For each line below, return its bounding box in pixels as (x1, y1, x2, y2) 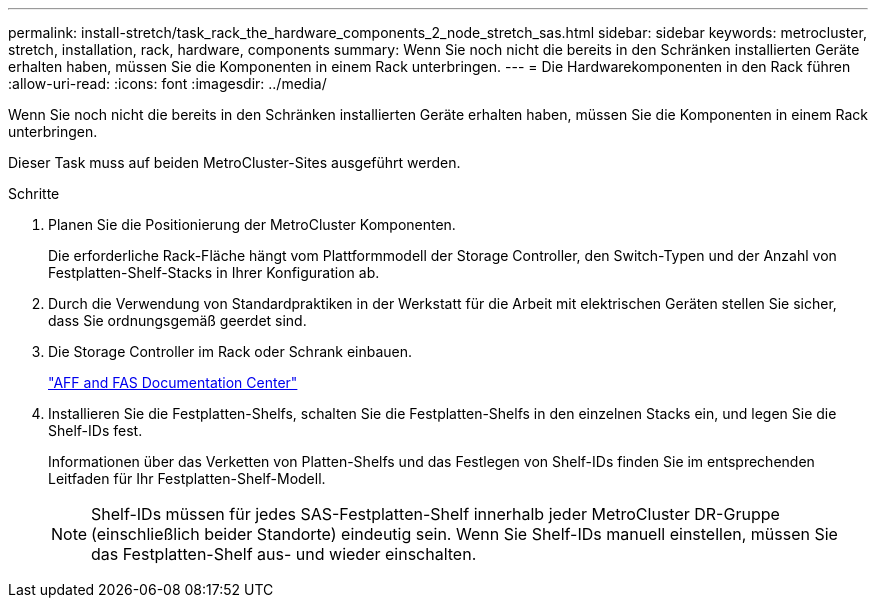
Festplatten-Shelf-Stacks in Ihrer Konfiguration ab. (48, 264, 380, 281)
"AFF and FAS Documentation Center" (48, 374, 298, 391)
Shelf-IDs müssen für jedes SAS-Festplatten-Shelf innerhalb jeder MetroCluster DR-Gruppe (91, 504, 780, 524)
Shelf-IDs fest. (48, 422, 143, 439)
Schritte (8, 185, 60, 202)
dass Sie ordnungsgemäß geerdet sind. (48, 312, 307, 329)
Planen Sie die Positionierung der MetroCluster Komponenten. (48, 216, 456, 233)
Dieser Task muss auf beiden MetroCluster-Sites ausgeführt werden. (8, 154, 461, 171)
